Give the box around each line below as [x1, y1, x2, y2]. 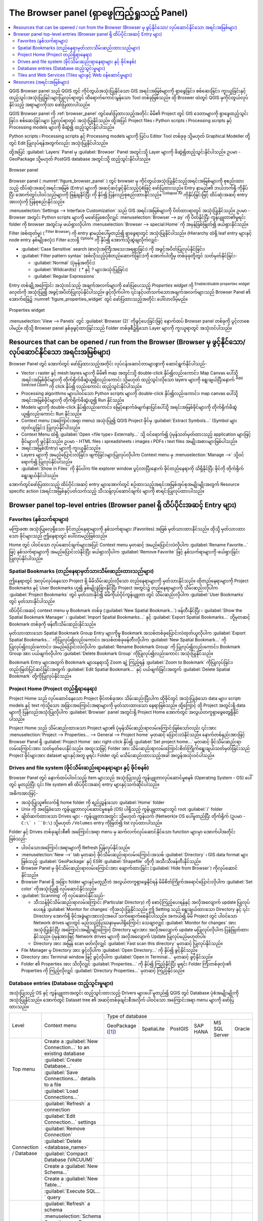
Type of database [107, 1012, 147, 1019]
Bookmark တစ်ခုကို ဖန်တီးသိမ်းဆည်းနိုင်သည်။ [9, 621, 96, 627]
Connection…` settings [44, 1118, 96, 1125]
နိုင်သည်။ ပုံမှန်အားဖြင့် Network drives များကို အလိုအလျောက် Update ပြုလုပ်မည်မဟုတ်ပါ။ [33, 933, 206, 940]
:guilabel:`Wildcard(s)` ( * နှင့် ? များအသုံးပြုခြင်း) [33, 267, 128, 273]
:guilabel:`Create [44, 1056, 82, 1063]
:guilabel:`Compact [44, 1150, 88, 1157]
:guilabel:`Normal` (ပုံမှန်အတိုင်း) [33, 259, 95, 266]
